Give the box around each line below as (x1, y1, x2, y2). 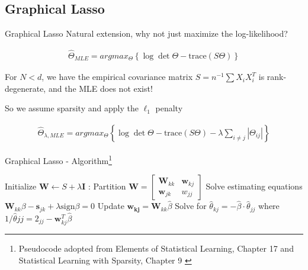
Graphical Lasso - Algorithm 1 (5, 152, 112, 166)
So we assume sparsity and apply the (5, 102, 139, 114)
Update (97, 200, 124, 212)
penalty (155, 102, 183, 114)
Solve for (175, 200, 207, 212)
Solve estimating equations (206, 180, 303, 192)
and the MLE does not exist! (48, 82, 153, 94)
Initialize (5, 180, 37, 192)
